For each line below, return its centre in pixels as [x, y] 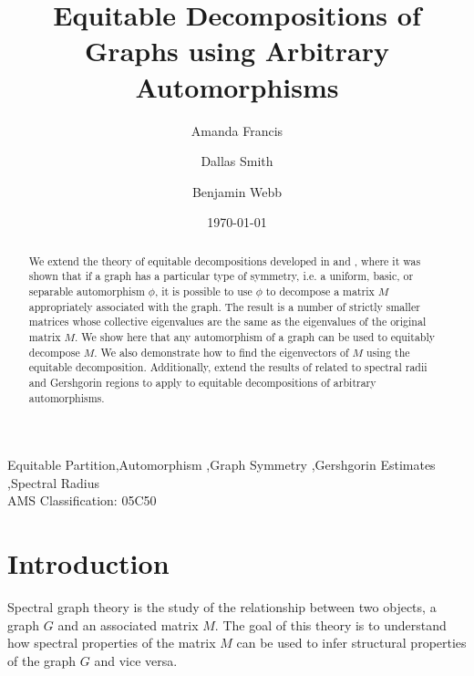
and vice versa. [136, 660]
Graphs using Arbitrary [237, 51]
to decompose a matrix [320, 291]
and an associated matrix [128, 624]
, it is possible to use [203, 291]
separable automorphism [87, 291]
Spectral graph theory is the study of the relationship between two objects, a [222, 607]
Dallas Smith [237, 161]
